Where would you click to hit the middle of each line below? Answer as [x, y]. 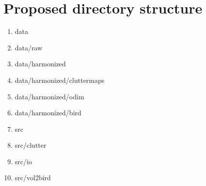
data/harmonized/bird [48, 113]
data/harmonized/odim [49, 96]
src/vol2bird [33, 178]
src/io [23, 161]
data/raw [29, 47]
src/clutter [31, 145]
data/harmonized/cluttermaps [60, 80]
